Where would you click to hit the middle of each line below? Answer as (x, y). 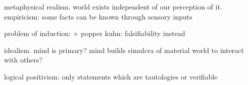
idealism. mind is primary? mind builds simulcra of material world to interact (124, 50)
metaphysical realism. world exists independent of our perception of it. (113, 6)
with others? (23, 60)
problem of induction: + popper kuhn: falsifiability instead (95, 33)
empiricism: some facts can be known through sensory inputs (98, 16)
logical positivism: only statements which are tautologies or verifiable (111, 76)
